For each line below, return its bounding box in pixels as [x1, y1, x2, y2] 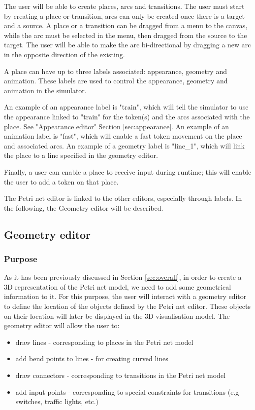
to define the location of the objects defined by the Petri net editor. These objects [4, 301, 251, 311]
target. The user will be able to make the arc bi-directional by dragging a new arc [4, 39, 251, 50]
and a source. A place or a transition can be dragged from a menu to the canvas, [4, 20, 248, 31]
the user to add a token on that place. [4, 176, 119, 186]
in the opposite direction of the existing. [4, 49, 125, 59]
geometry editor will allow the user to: [4, 320, 120, 331]
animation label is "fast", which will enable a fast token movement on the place [4, 131, 242, 141]
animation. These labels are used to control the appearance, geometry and [4, 75, 228, 86]
